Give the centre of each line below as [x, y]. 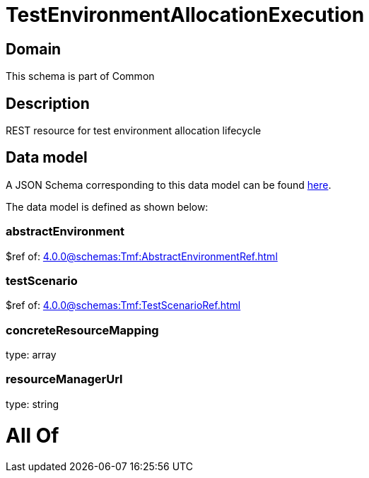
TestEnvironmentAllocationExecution [185, 15]
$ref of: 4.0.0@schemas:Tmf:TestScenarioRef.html [123, 305]
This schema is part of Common [80, 76]
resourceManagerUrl [64, 379]
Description [48, 103]
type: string [33, 404]
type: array [31, 355]
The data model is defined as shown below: [107, 206]
